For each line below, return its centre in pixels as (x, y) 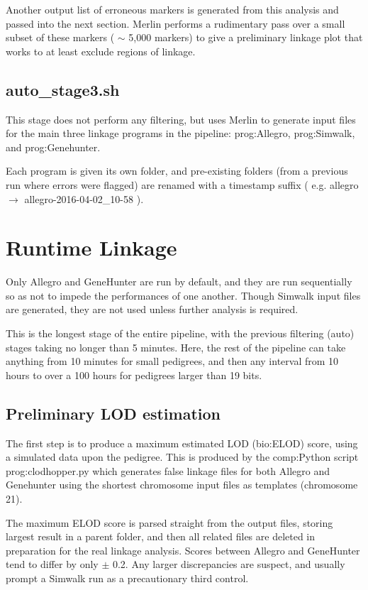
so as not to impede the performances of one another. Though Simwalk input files (183, 295)
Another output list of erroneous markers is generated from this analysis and (172, 9)
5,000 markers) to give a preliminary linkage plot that (246, 37)
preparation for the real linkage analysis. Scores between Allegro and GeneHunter (183, 550)
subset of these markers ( (60, 37)
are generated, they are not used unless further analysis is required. (152, 309)
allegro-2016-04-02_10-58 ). (84, 198)
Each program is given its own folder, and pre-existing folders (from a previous (177, 171)
